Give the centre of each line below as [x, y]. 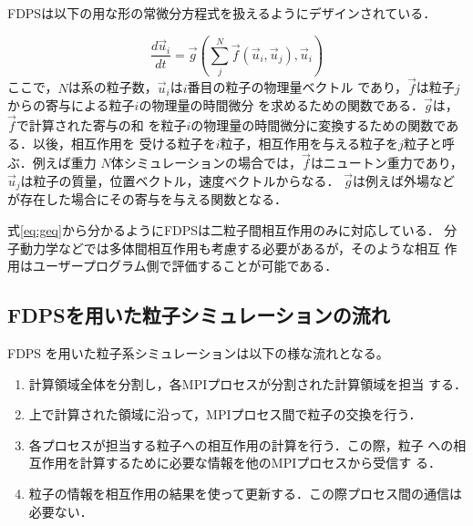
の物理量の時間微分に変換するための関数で [319, 124]
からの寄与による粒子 [71, 105]
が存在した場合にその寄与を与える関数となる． [147, 199]
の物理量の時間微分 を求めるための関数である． [281, 105]
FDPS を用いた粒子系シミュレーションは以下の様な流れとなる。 [198, 352]
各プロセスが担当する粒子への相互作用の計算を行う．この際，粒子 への [241, 444]
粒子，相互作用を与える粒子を [309, 143]
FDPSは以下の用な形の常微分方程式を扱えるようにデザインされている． [222, 13]
